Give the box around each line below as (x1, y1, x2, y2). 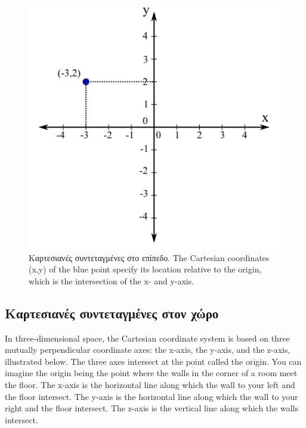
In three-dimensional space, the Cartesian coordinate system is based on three (5, 331, 290, 344)
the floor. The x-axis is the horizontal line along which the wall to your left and (5, 378, 295, 390)
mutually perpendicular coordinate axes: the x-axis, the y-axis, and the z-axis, (5, 343, 290, 356)
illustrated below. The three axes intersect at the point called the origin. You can (5, 355, 302, 367)
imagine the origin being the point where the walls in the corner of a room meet (5, 367, 298, 379)
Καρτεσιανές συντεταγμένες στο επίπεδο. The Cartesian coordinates (29, 251, 270, 263)
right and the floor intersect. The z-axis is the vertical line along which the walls (5, 402, 298, 414)
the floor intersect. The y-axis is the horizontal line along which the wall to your (5, 390, 298, 402)
